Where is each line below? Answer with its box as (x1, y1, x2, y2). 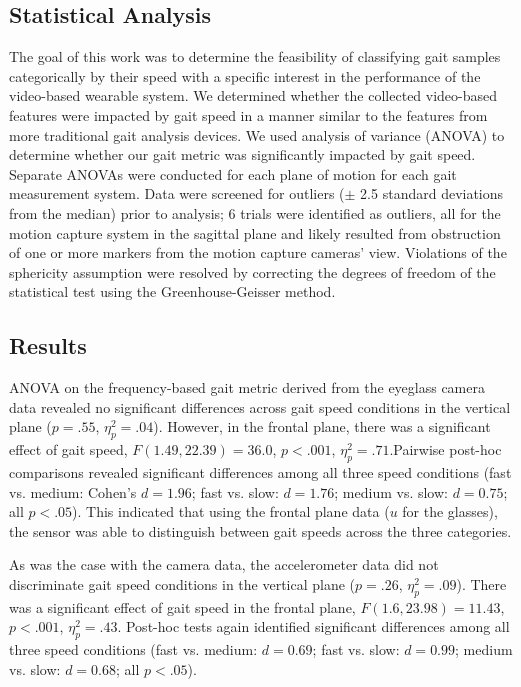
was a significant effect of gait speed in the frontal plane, (9, 596, 356, 617)
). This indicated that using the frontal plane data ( (72, 501, 390, 522)
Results (9, 330, 87, 361)
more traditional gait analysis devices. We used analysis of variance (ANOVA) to (9, 124, 505, 145)
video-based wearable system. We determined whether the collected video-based (9, 85, 498, 106)
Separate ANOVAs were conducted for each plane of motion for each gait (9, 163, 457, 184)
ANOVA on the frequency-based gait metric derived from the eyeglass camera (9, 377, 485, 398)
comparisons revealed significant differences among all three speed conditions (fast (9, 461, 512, 482)
